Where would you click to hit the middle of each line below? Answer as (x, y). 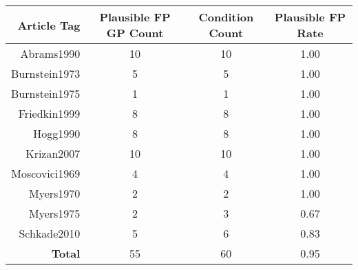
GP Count (135, 33)
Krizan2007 (53, 153)
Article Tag (49, 25)
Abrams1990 (50, 53)
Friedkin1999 (49, 113)
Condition (226, 17)
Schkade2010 (50, 233)
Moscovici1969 (46, 173)
